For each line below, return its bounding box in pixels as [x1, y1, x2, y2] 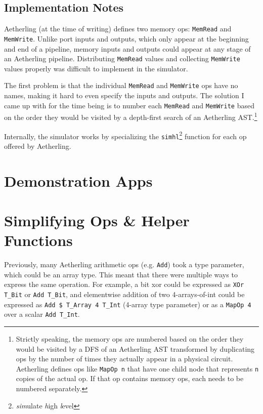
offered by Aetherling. [4, 140, 71, 151]
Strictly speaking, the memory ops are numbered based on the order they [16, 333, 244, 344]
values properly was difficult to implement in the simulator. [4, 63, 188, 73]
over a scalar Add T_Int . [4, 309, 80, 319]
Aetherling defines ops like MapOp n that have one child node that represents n [16, 363, 259, 374]
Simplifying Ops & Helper [4, 210, 190, 230]
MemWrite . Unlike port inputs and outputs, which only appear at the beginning [4, 33, 249, 44]
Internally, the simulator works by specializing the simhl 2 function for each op [4, 129, 247, 141]
